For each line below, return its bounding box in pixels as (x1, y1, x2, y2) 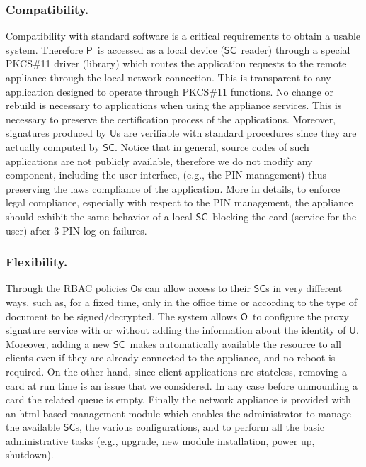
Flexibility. (6, 253, 68, 271)
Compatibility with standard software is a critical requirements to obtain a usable (6, 28, 361, 43)
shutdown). (6, 447, 54, 462)
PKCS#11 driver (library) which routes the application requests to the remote (6, 56, 347, 71)
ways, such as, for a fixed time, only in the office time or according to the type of (6, 294, 358, 309)
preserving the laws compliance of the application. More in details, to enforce (6, 181, 341, 196)
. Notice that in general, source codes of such (115, 139, 309, 154)
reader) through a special (241, 42, 350, 57)
